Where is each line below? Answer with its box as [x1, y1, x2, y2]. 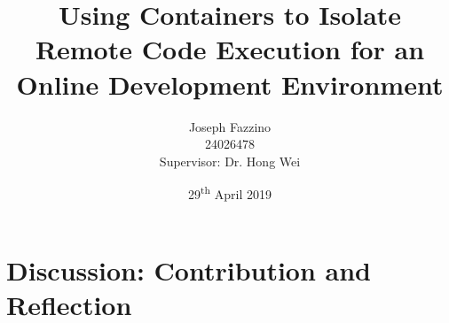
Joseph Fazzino [188, 117, 272, 135]
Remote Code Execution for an [35, 31, 425, 67]
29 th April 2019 [188, 182, 272, 203]
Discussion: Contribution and [6, 251, 372, 288]
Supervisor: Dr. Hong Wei [159, 151, 301, 170]
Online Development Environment [16, 65, 444, 102]
